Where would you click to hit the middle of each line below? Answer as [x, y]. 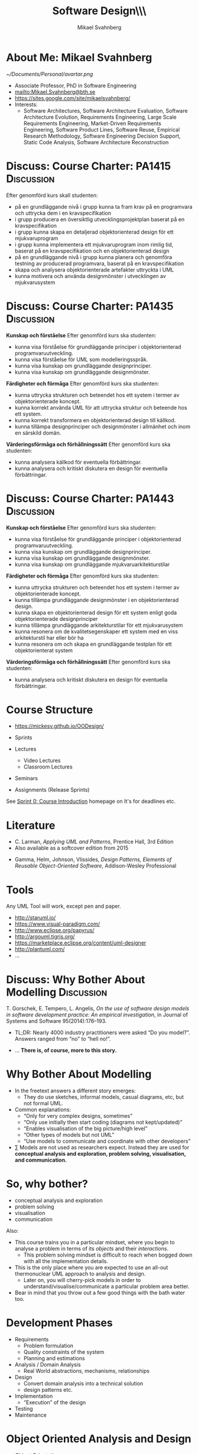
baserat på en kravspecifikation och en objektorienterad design [92, 251]
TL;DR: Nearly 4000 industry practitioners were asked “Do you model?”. [102, 1032]
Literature [31, 825]
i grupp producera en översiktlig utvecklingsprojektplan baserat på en [100, 219]
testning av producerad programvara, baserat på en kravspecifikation [99, 263]
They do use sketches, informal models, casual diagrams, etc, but [104, 1097]
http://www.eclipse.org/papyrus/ [54, 930]
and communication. [40, 1160]
